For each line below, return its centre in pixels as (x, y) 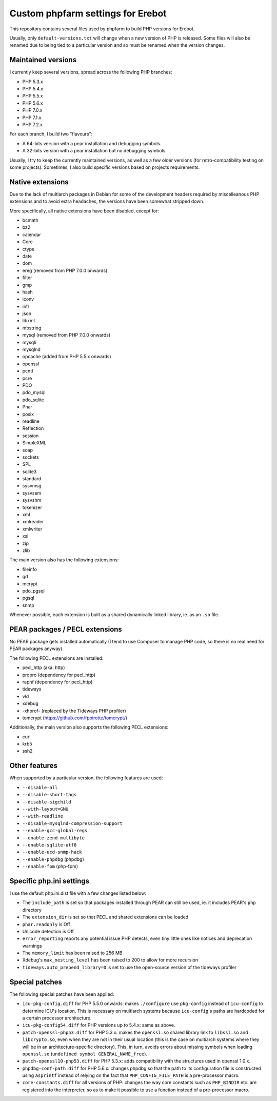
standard (32, 479)
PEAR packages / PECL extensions (66, 629)
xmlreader (33, 522)
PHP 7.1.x (32, 117)
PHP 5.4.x (33, 89)
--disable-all (40, 787)
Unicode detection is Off (48, 931)
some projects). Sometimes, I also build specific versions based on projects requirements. (105, 167)
